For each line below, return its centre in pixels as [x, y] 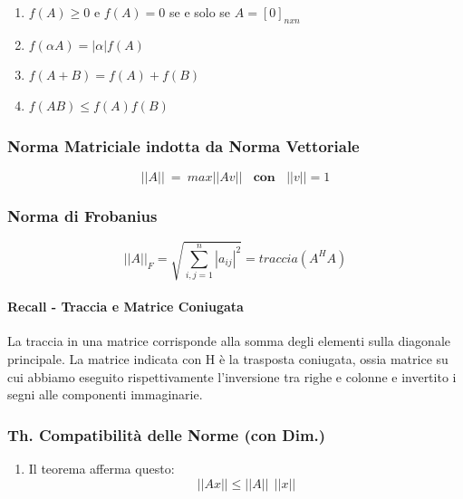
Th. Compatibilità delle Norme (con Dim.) [167, 434]
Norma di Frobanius [82, 215]
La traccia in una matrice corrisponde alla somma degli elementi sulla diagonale [229, 341]
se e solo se [200, 12]
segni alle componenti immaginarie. [105, 394]
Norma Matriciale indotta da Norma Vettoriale [183, 145]
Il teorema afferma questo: [101, 468]
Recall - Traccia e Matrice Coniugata [125, 307]
